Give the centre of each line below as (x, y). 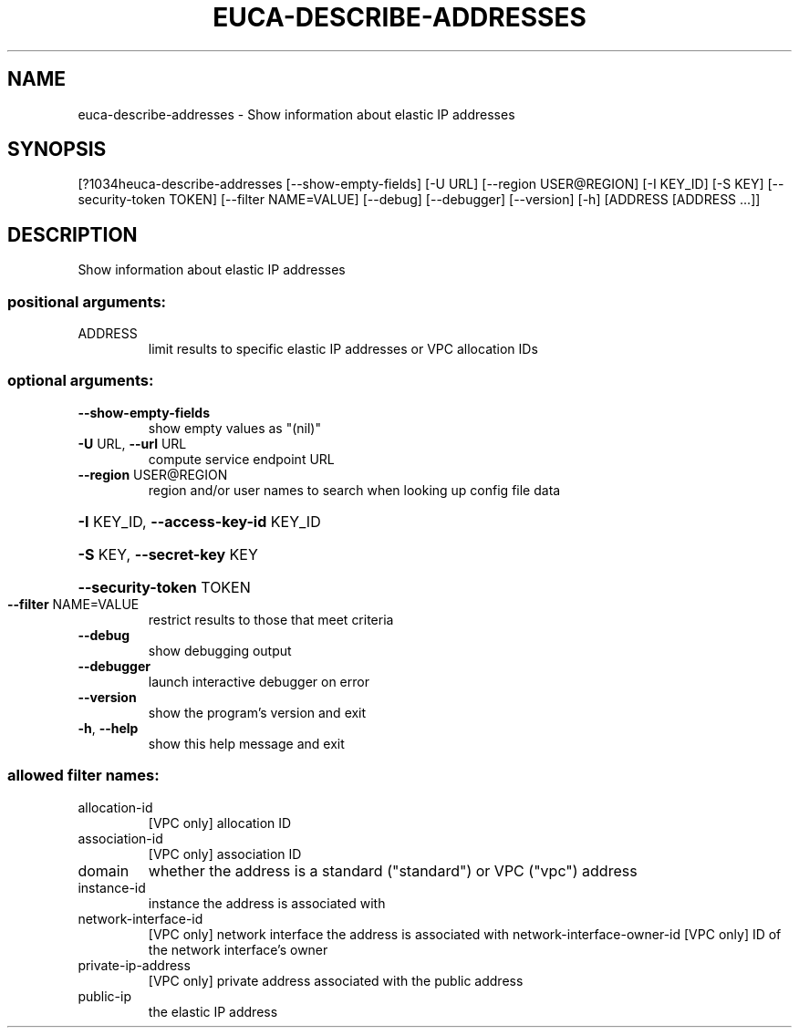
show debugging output (220, 650)
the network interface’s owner (238, 949)
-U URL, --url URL (132, 443)
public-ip (104, 996)
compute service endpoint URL (241, 459)
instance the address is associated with (267, 903)
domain (104, 870)
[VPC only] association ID (225, 854)
